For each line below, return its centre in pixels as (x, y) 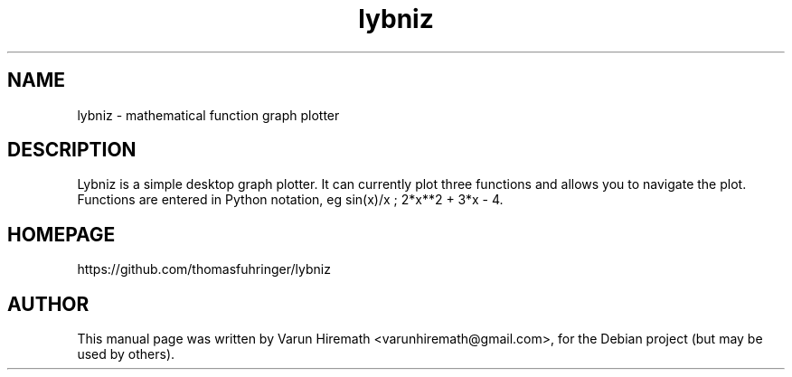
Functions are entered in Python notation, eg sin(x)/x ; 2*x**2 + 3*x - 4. (290, 200)
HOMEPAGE (61, 234)
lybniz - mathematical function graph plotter (208, 115)
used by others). (126, 354)
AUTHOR (48, 304)
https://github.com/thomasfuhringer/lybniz (204, 269)
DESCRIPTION (72, 150)
